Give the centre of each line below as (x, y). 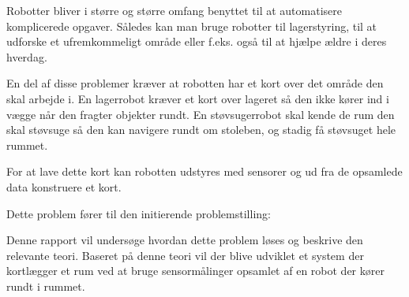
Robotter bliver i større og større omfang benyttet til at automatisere (174, 10)
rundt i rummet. (46, 286)
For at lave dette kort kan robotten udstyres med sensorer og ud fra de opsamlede (204, 171)
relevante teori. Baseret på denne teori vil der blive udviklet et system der (185, 255)
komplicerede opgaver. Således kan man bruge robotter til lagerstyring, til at (192, 26)
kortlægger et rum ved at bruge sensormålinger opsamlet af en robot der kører (195, 271)
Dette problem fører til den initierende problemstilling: (139, 213)
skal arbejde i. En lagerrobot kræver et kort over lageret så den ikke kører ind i (198, 98)
